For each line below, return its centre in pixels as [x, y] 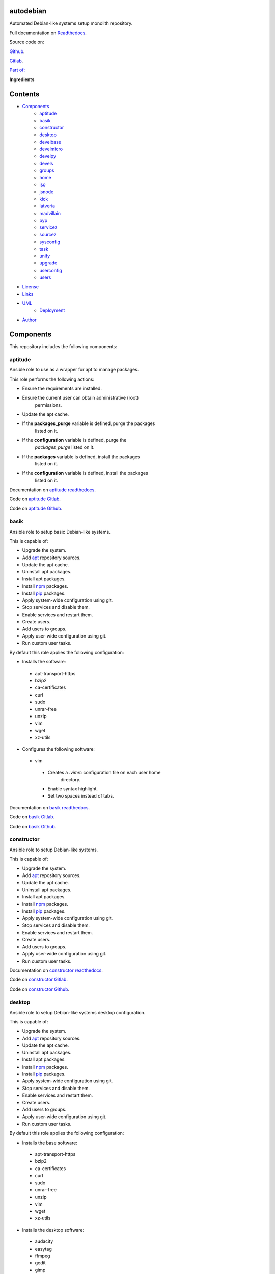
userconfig [51, 270]
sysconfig [50, 242]
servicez [48, 227]
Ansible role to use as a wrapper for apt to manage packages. [74, 370]
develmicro [51, 149]
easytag [43, 1249]
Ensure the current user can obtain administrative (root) [80, 398]
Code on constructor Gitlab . [39, 980]
